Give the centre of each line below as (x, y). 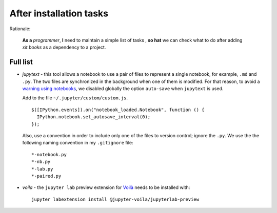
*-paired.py (46, 176)
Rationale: (20, 29)
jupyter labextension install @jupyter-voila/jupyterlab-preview (115, 199)
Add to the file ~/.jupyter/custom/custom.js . (75, 98)
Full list (21, 62)
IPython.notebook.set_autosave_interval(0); (94, 117)
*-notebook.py (49, 154)
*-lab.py (42, 169)
